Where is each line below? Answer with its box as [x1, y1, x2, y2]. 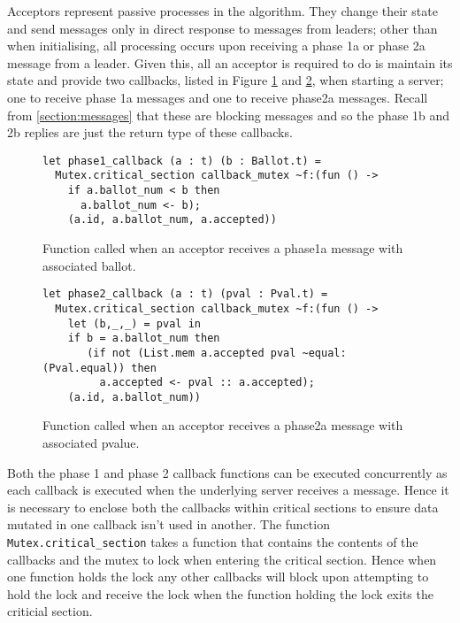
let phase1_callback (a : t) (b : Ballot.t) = [42, 154, 321, 167]
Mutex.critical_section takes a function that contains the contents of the [7, 533, 418, 551]
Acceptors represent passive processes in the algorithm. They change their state [7, 2, 438, 19]
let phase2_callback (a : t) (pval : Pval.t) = [42, 288, 328, 301]
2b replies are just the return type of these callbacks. [7, 123, 293, 142]
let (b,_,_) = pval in [67, 317, 201, 330]
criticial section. [7, 602, 93, 620]
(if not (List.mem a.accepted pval [87, 346, 296, 359]
